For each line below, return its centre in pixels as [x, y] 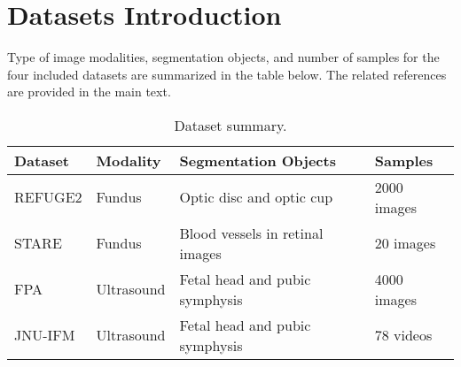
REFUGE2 [48, 197]
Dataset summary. [230, 125]
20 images [405, 243]
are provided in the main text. [89, 92]
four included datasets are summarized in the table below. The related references [227, 74]
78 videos [403, 335]
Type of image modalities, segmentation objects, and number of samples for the [223, 57]
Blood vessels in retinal [251, 233]
